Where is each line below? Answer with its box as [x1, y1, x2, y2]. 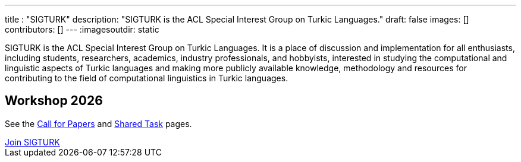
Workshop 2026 [5, 93, 103, 109]
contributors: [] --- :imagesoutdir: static [5, 24, 159, 34]
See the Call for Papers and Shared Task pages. [5, 118, 192, 129]
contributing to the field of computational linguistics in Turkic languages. [5, 73, 288, 83]
